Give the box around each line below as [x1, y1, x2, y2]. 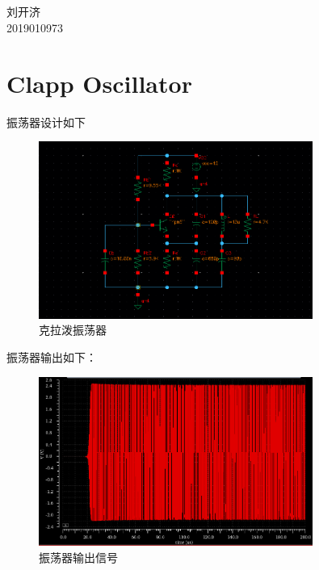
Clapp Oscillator [6, 66, 192, 99]
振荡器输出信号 [39, 548, 118, 565]
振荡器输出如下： [6, 349, 97, 366]
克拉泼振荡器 [39, 321, 107, 338]
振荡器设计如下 [6, 113, 86, 130]
